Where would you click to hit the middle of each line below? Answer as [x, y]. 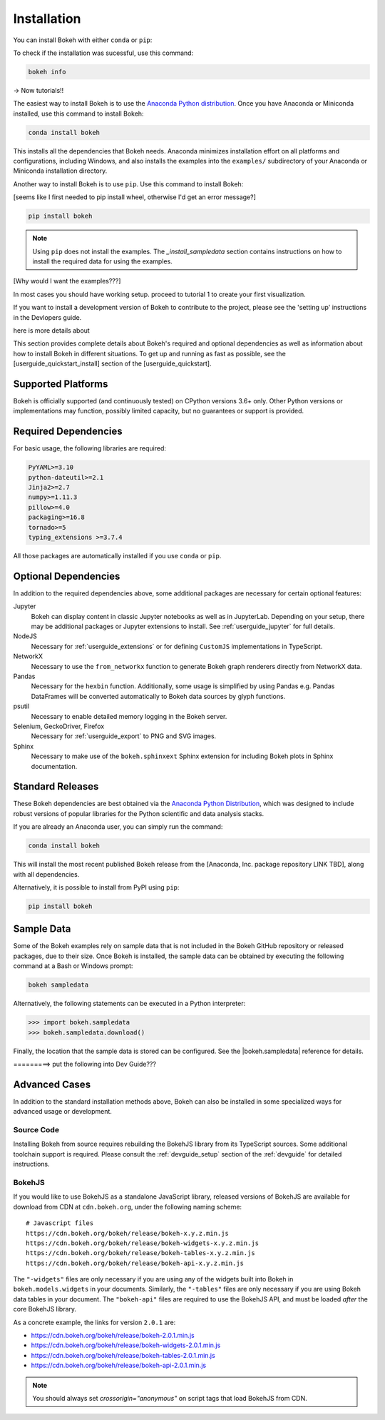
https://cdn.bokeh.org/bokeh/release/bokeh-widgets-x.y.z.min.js [143, 1243]
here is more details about [52, 330]
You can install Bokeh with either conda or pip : [83, 40]
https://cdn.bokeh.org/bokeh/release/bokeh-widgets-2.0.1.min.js [126, 1345]
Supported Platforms [61, 384]
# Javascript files [60, 1223]
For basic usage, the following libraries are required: [90, 448]
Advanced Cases [52, 1084]
